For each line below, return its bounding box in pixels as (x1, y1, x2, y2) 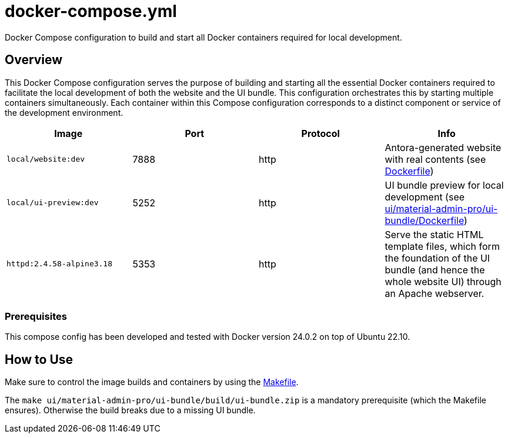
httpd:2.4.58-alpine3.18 (6, 259, 113, 269)
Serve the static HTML (385, 228, 484, 240)
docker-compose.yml (5, 1, 177, 21)
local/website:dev (6, 155, 85, 164)
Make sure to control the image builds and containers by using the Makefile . (5, 377, 299, 387)
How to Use (5, 352, 73, 367)
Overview (5, 52, 63, 68)
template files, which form (385, 240, 500, 252)
